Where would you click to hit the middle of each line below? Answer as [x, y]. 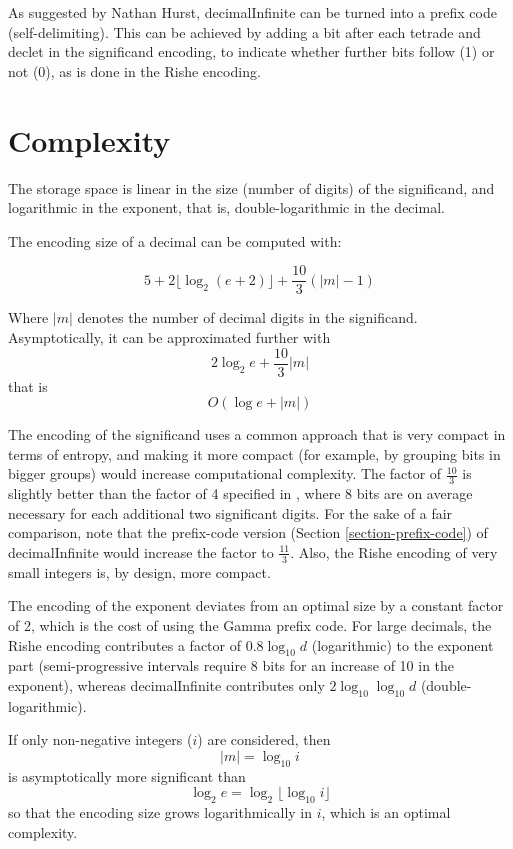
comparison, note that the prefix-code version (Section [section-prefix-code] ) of [248, 532]
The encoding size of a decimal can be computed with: [175, 240]
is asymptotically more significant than [127, 775]
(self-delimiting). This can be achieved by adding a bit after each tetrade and [244, 31]
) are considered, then [264, 739]
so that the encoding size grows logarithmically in [160, 812]
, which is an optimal [386, 812]
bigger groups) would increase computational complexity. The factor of [225, 473]
